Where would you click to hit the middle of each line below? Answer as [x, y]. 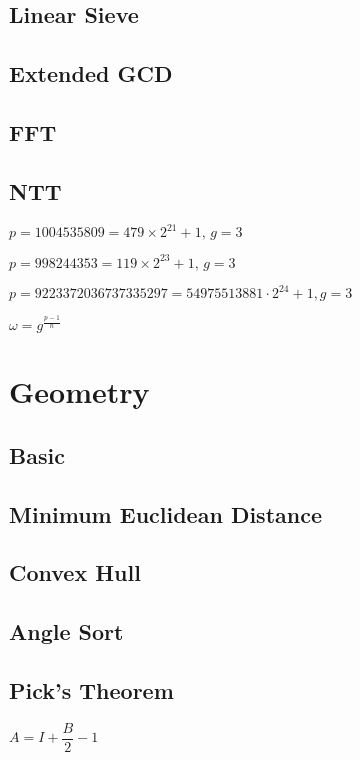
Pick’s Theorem [91, 690]
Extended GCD [91, 73]
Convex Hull [75, 572]
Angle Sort [66, 631]
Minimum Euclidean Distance [165, 513]
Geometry [79, 391]
